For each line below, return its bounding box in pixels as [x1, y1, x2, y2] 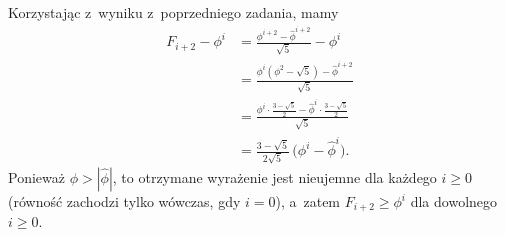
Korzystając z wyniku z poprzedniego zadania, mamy [8, 2, 339, 22]
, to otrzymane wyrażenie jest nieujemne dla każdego [112, 167, 437, 187]
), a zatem [275, 191, 341, 211]
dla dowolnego [410, 191, 498, 211]
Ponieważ [8, 167, 65, 187]
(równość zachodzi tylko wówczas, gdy [8, 191, 241, 211]
